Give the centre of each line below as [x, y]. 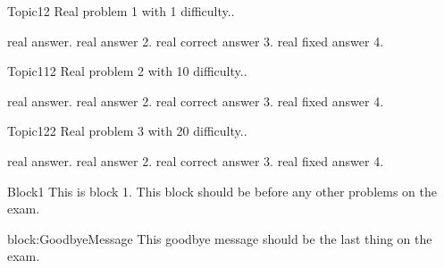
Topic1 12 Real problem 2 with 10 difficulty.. [127, 71]
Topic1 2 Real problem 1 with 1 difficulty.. [121, 11]
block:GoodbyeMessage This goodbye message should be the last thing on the [220, 238]
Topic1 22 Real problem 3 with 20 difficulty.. [127, 131]
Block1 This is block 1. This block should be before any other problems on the [222, 191]
